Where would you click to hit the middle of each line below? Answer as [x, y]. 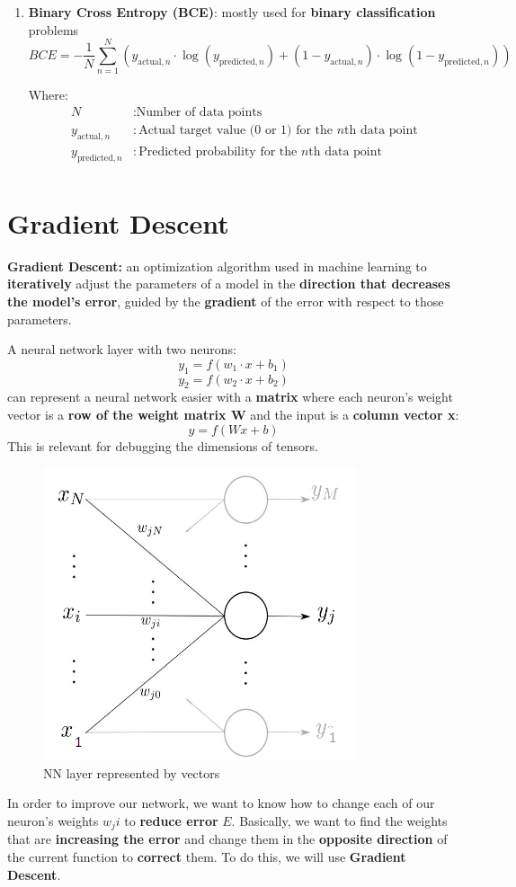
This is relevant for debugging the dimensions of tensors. [163, 445]
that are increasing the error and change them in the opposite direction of [227, 839]
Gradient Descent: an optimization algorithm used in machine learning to [217, 266]
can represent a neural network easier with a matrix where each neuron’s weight [230, 397]
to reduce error [171, 820]
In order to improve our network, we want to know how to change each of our [221, 803]
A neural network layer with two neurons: [122, 349]
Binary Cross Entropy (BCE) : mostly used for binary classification [232, 12]
